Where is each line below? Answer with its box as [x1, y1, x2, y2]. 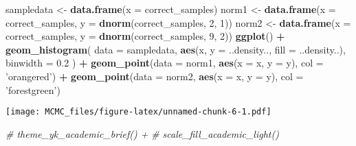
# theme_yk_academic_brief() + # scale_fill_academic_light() [5, 126, 279, 141]
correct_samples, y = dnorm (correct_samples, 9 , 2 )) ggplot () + [5, 29, 285, 43]
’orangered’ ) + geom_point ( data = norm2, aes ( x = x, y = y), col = [5, 69, 304, 83]
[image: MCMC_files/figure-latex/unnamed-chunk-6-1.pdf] [5, 107, 271, 117]
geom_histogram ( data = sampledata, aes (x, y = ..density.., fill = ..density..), [5, 42, 346, 56]
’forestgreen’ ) [5, 82, 60, 97]
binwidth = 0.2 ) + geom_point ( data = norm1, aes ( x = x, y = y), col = [5, 56, 324, 70]
